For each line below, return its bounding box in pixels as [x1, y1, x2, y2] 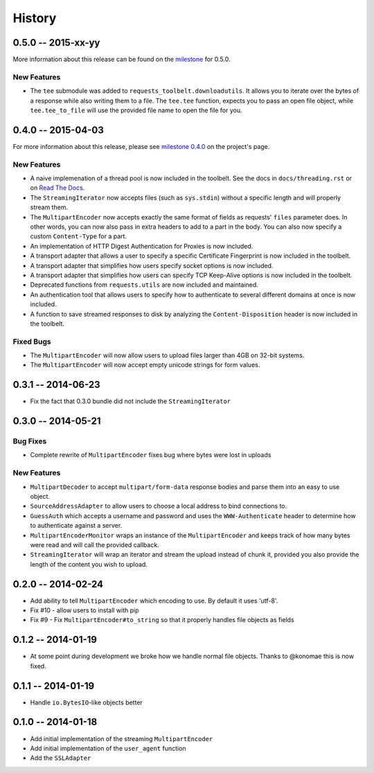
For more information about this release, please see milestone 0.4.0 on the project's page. [12, 142, 270, 150]
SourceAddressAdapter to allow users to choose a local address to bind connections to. [30, 502, 287, 510]
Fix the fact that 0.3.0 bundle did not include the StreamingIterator [30, 397, 231, 405]
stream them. [30, 203, 69, 211]
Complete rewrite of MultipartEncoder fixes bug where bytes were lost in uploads [30, 451, 271, 459]
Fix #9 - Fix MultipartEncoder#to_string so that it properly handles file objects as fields [30, 616, 294, 624]
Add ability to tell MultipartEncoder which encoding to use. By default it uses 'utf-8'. [30, 596, 278, 605]
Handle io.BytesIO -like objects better [30, 698, 143, 707]
